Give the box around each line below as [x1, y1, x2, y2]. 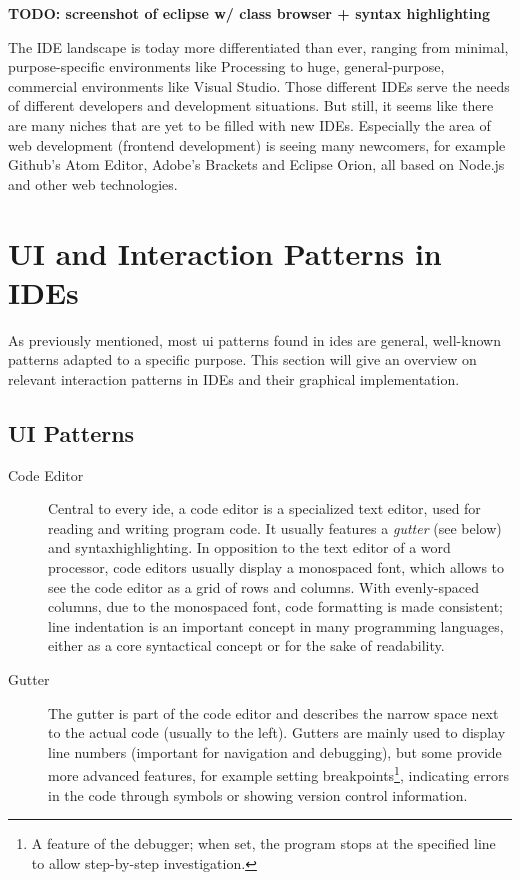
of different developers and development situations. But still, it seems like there [8, 95, 494, 116]
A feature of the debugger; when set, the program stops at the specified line [31, 833, 496, 854]
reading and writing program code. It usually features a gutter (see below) [48, 517, 502, 538]
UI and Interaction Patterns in [8, 232, 442, 273]
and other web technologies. [8, 173, 178, 194]
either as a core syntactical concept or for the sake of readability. [48, 635, 445, 656]
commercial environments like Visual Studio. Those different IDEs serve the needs [8, 75, 510, 96]
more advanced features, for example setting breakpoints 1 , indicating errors [48, 762, 510, 786]
